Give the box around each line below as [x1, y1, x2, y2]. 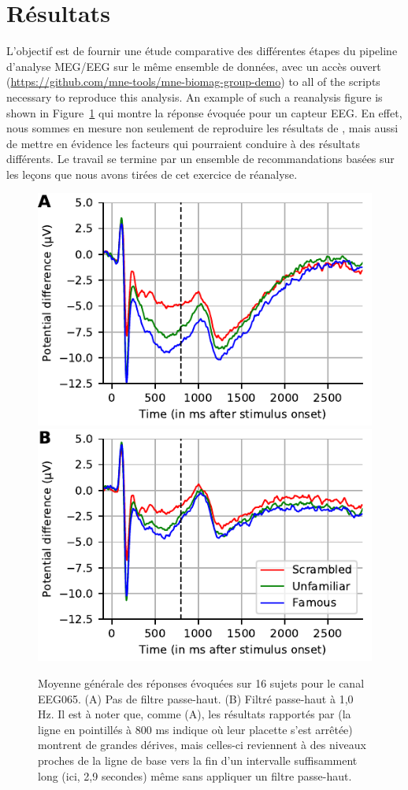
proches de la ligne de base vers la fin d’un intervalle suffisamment [38, 751, 358, 768]
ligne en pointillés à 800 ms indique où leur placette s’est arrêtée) [38, 721, 353, 737]
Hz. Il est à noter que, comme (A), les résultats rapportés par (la [38, 706, 351, 722]
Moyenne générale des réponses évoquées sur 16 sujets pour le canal [38, 674, 365, 691]
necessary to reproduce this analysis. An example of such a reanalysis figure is [6, 88, 383, 105]
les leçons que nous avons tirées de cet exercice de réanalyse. [6, 165, 298, 182]
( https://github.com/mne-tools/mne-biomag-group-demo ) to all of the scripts [6, 73, 380, 90]
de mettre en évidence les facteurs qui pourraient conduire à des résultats [6, 135, 360, 151]
